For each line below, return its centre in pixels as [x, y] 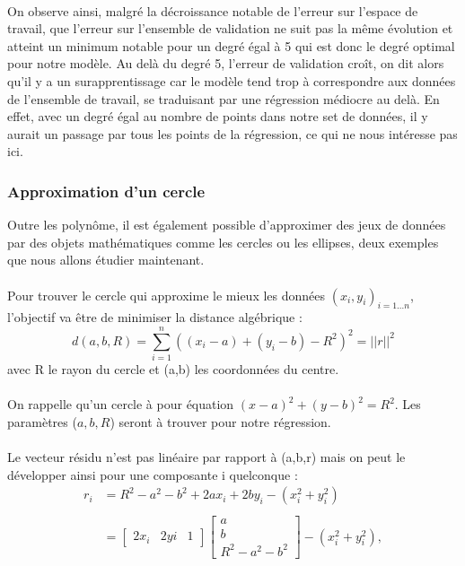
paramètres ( [42, 421]
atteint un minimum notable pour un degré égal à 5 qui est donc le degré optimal [231, 45]
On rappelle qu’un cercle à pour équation [121, 404]
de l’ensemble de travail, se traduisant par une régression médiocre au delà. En [224, 98]
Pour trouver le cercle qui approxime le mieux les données [167, 295]
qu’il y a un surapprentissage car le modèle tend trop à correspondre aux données [232, 80]
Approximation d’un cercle [106, 191]
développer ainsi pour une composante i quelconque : [153, 474]
